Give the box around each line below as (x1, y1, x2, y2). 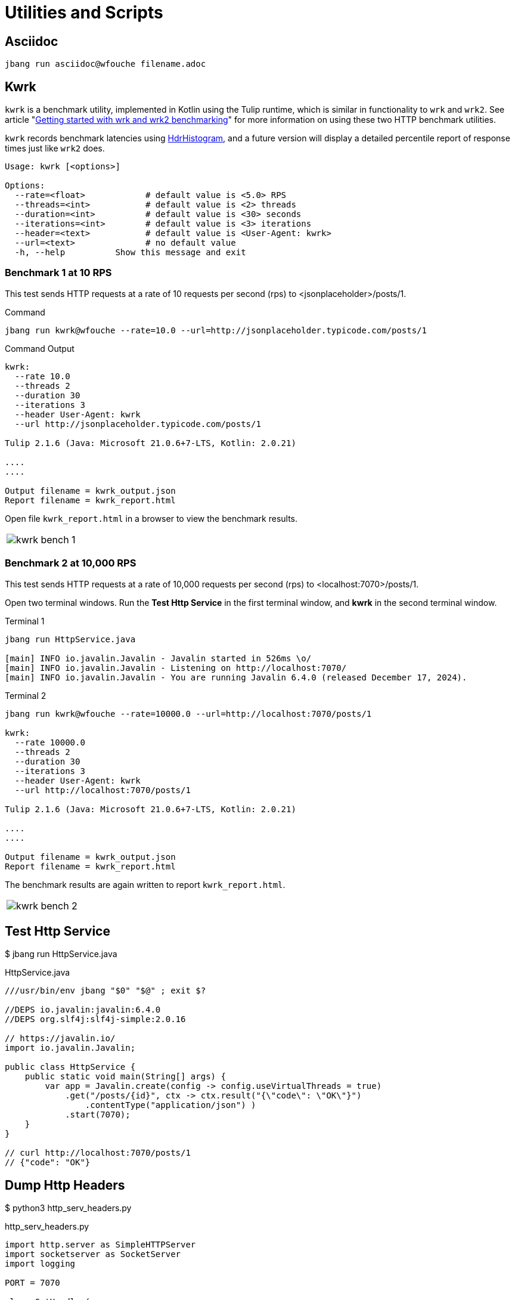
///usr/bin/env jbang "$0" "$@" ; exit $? (5, 986, 206, 996)
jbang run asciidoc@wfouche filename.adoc (5, 59, 206, 69)
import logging (5, 1259, 76, 1269)
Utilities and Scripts (5, 2, 163, 23)
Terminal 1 (5, 615, 45, 626)
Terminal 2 (5, 690, 46, 701)
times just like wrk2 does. (5, 143, 105, 154)
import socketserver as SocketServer (5, 1249, 181, 1259)
